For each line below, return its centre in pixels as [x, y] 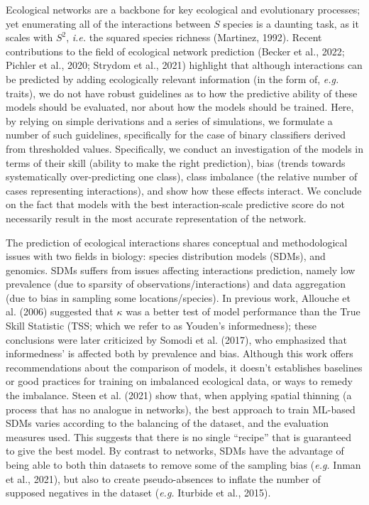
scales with [29, 37]
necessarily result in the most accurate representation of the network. [156, 218]
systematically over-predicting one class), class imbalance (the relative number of [182, 177]
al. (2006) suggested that [60, 311]
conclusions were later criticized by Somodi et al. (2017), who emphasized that [176, 339]
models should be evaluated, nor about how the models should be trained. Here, [180, 107]
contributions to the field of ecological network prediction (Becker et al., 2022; [175, 51]
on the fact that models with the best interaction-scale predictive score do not [175, 204]
